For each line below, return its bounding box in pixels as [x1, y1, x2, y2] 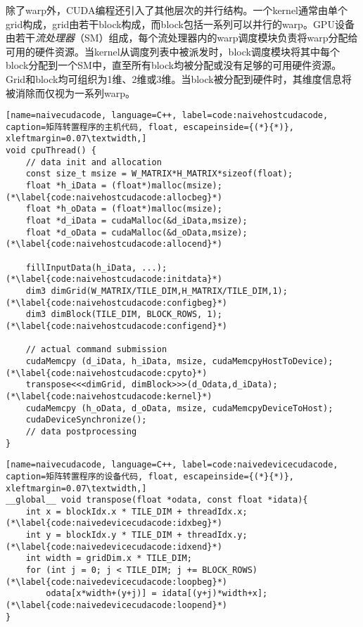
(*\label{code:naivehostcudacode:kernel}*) [6, 391, 212, 401]
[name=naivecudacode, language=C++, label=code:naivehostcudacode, [6, 110, 329, 121]
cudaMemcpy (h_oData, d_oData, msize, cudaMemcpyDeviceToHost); [25, 403, 333, 413]
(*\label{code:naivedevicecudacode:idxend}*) [6, 541, 222, 552]
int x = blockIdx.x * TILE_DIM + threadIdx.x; [25, 506, 248, 517]
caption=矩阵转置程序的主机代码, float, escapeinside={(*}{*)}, [6, 122, 294, 132]
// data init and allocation [25, 157, 162, 167]
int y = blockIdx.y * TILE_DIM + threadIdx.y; [25, 530, 248, 541]
